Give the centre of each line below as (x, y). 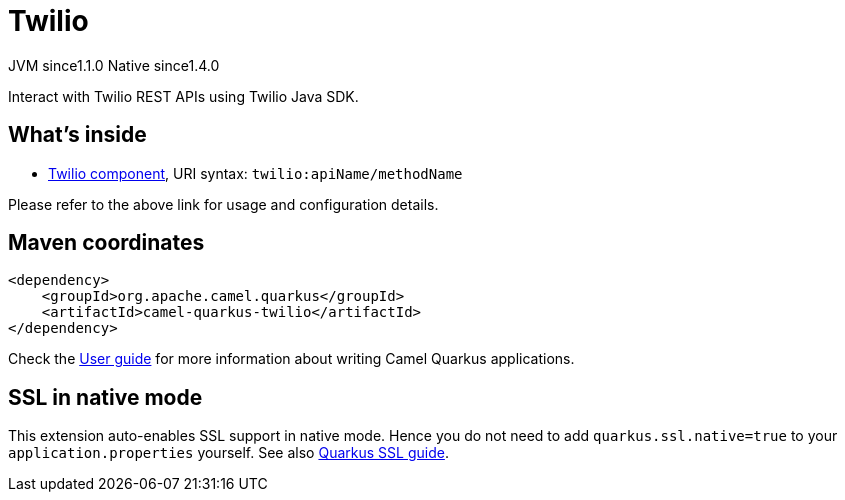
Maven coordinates (106, 243)
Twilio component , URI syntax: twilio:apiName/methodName (255, 173)
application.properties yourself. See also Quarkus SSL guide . (228, 453)
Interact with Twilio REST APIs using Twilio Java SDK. (183, 96)
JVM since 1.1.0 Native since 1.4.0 (114, 65)
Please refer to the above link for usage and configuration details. (223, 204)
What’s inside (77, 135)
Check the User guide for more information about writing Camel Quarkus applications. (291, 359)
